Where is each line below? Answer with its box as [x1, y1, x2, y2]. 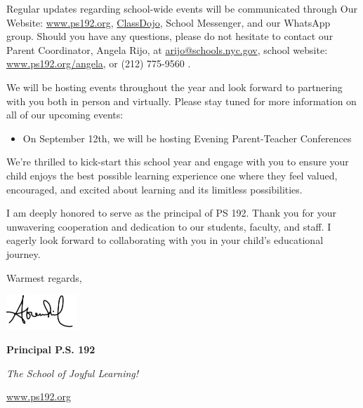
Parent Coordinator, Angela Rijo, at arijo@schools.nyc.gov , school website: [6, 42, 328, 57]
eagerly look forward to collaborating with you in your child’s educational [6, 233, 324, 247]
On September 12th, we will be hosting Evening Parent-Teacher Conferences [22, 130, 352, 145]
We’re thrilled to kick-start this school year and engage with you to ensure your [6, 154, 349, 169]
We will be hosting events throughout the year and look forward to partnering [6, 79, 343, 94]
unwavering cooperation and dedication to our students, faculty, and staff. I [6, 219, 331, 233]
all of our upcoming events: [6, 107, 124, 122]
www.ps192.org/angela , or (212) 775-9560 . [6, 56, 191, 71]
